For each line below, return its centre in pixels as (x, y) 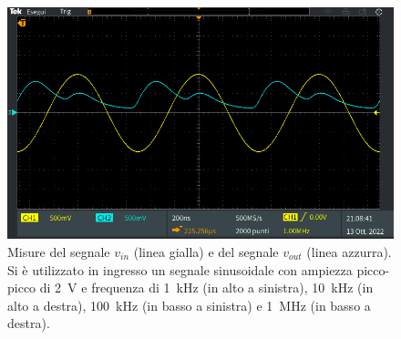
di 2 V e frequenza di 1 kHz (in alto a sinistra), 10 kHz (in (206, 288)
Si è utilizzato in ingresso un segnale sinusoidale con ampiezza (180, 269)
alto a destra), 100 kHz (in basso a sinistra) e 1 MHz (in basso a (189, 305)
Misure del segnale (59, 251)
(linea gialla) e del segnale (206, 251)
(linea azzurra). (349, 251)
